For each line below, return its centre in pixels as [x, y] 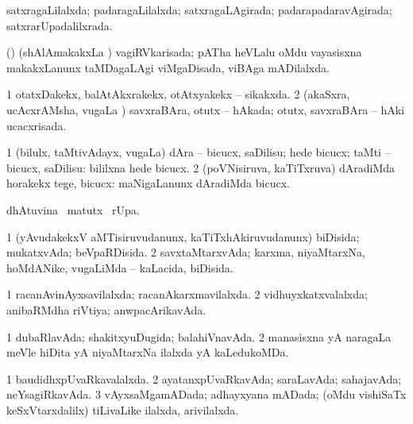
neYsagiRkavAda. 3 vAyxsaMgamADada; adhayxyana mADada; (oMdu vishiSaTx [206, 394]
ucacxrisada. [37, 125]
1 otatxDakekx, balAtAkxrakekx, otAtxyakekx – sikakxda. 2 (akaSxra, [178, 94]
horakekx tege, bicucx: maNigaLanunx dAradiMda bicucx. [148, 183]
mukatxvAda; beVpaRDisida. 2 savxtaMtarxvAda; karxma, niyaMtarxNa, [186, 252]
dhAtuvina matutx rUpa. [73, 209]
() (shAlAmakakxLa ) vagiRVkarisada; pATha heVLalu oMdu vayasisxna [184, 52]
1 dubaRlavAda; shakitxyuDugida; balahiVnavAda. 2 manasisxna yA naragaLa [199, 336]
